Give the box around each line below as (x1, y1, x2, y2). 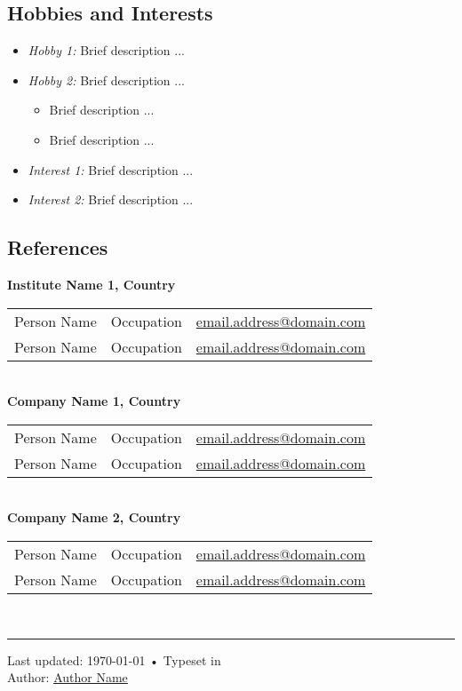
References (7, 234, 108, 261)
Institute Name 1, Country (7, 274, 176, 293)
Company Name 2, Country (7, 508, 181, 527)
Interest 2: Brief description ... (28, 190, 194, 209)
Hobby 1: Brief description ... (28, 41, 185, 60)
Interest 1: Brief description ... (28, 160, 194, 179)
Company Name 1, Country (7, 392, 181, 410)
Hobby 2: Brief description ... (28, 70, 185, 89)
